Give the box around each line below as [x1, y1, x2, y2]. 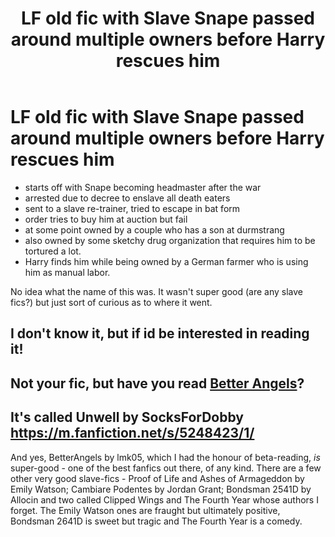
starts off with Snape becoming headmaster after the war [24, 181, 262, 193]
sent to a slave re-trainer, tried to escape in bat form [24, 202, 241, 214]
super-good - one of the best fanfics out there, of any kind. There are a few [10, 462, 322, 474]
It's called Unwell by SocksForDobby [10, 409, 244, 426]
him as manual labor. [24, 266, 111, 278]
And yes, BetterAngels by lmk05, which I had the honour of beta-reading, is [10, 451, 321, 463]
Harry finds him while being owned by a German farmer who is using [24, 255, 309, 267]
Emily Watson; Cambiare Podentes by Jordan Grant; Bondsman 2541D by [10, 483, 312, 495]
